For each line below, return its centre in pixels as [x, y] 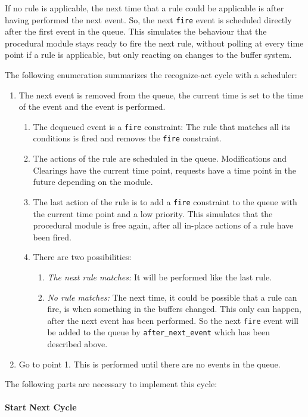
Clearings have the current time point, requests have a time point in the [164, 170]
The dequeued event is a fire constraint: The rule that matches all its [162, 126]
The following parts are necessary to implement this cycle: [111, 384]
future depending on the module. [93, 182]
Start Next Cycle [41, 407]
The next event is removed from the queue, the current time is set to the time [161, 95]
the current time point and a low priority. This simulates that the [153, 213]
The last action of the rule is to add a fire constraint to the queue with [165, 201]
